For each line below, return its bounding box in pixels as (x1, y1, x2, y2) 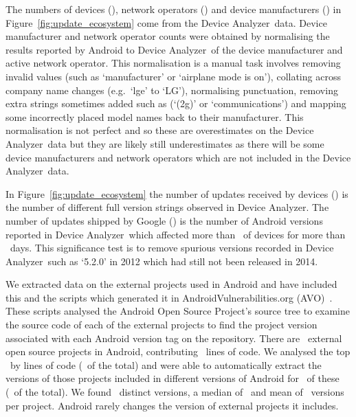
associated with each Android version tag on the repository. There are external (5, 330, 342, 345)
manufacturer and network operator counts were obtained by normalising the (5, 29, 330, 43)
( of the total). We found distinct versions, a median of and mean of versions (5, 385, 344, 399)
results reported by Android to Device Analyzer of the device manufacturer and (5, 42, 343, 56)
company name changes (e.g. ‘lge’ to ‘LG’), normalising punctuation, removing (5, 82, 338, 97)
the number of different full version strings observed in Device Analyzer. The (5, 200, 329, 214)
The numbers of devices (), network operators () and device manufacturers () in (5, 2, 342, 16)
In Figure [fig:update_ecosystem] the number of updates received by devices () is (5, 186, 348, 201)
